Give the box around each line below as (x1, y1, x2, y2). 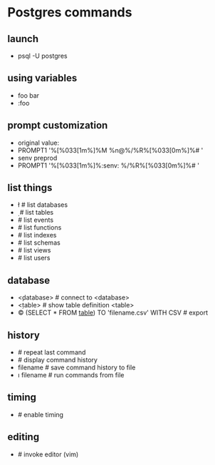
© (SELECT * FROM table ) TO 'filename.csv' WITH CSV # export (17, 308, 209, 317)
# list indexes (17, 231, 57, 240)
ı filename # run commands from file (17, 371, 125, 379)
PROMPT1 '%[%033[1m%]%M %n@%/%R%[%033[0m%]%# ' (17, 145, 204, 154)
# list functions (17, 223, 62, 232)
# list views (17, 246, 51, 255)
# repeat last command (17, 348, 86, 357)
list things (7, 182, 53, 194)
